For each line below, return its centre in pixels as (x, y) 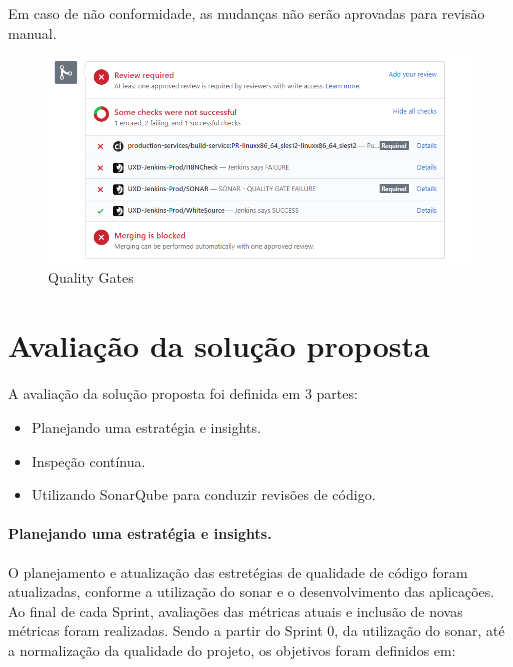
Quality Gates (91, 276)
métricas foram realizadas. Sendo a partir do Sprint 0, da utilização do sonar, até (256, 630)
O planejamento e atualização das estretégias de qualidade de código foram (238, 571)
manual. (32, 32)
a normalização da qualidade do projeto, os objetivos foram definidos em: (232, 649)
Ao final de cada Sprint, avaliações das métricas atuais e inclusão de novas (235, 610)
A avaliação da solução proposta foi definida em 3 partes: (183, 393)
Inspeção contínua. (88, 460)
